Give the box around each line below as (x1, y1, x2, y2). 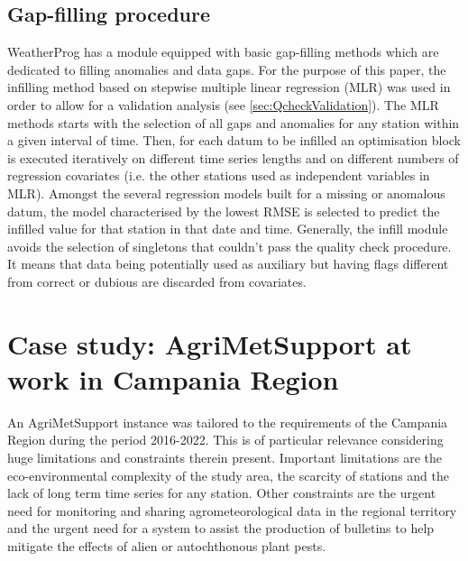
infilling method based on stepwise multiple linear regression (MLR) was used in (7, 78, 451, 97)
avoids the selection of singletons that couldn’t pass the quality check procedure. (7, 236, 452, 255)
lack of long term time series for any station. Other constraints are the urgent (7, 483, 436, 502)
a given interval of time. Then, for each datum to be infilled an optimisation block (7, 131, 462, 150)
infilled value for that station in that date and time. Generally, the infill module (7, 219, 448, 238)
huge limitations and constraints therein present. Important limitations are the (7, 448, 443, 467)
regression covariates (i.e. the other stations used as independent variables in (7, 166, 430, 185)
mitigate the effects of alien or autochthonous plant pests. (7, 536, 326, 555)
